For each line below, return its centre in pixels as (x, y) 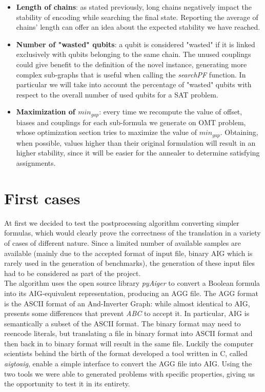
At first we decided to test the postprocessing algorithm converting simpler (122, 222)
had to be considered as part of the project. (73, 273)
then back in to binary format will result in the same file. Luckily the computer (129, 343)
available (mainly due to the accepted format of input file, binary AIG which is (128, 253)
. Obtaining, (239, 132)
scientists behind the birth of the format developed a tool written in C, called (126, 353)
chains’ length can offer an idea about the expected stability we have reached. (138, 27)
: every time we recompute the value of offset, (171, 112)
